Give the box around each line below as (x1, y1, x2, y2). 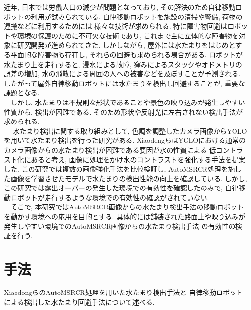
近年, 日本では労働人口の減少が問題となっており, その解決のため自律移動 (4, 2, 235, 12)
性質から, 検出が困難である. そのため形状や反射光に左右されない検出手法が (4, 106, 243, 117)
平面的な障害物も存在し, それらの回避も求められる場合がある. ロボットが (10, 49, 243, 59)
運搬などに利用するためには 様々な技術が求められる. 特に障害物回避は (4, 21, 228, 31)
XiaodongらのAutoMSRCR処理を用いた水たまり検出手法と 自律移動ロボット (4, 287, 243, 297)
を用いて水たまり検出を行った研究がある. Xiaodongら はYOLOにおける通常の (4, 135, 246, 145)
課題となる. (4, 87, 40, 98)
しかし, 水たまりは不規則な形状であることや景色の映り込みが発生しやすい (10, 97, 245, 107)
